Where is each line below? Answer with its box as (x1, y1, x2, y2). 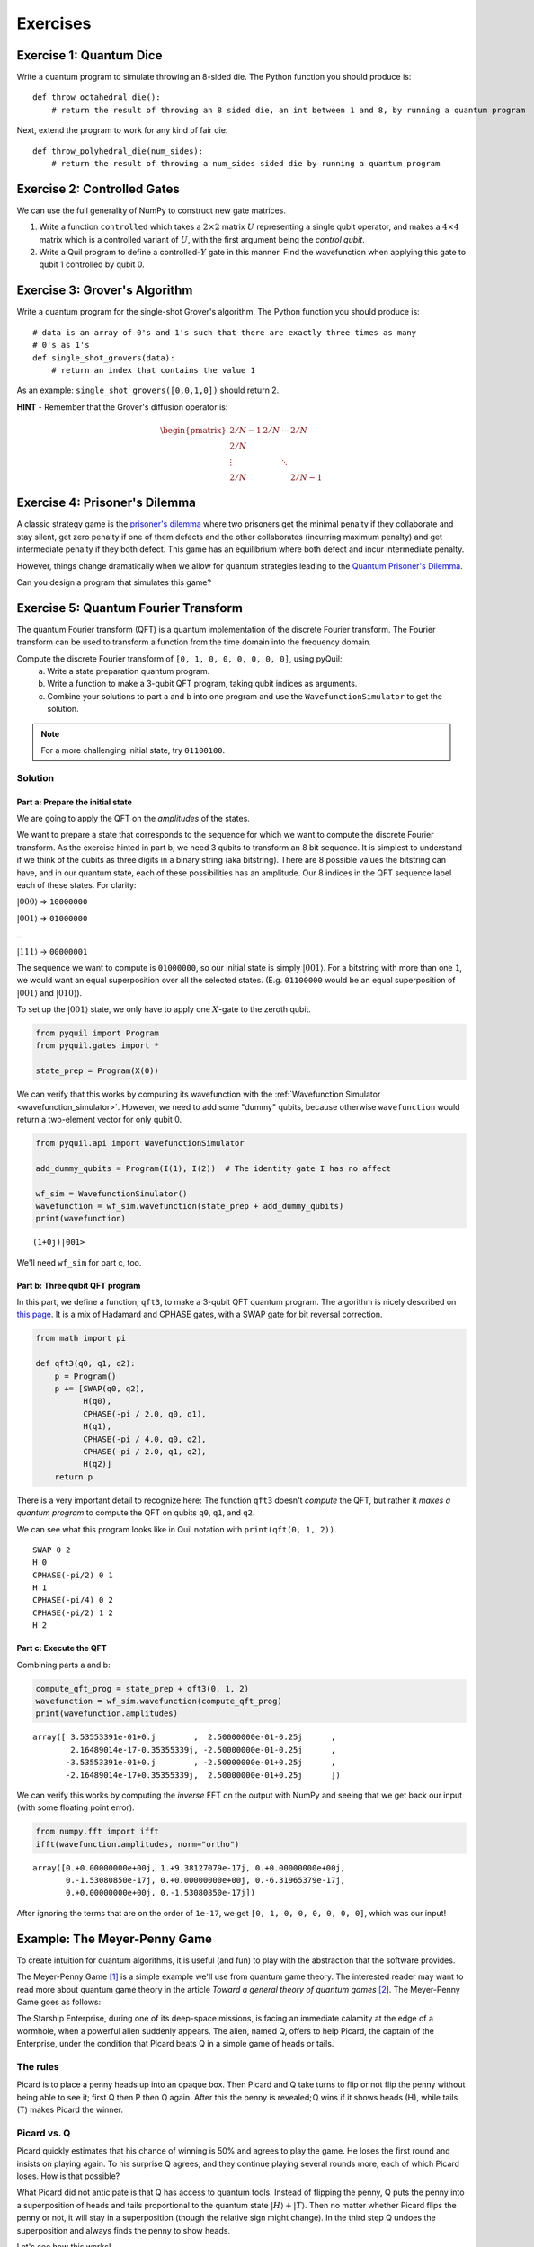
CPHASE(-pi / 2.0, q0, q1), (82, 1408, 207, 1419)
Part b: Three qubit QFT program (16, 1280, 141, 1291)
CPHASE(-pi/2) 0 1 (32, 1569, 114, 1580)
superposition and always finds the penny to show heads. (16, 2225, 231, 2235)
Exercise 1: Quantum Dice (16, 48, 163, 63)
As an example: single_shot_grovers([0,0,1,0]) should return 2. (16, 385, 280, 395)
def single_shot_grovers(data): (32, 352, 175, 363)
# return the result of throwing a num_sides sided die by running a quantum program (50, 158, 441, 169)
